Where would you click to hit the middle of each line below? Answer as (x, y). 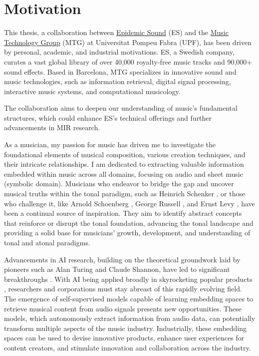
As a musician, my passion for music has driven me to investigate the (110, 144)
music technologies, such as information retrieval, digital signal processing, (118, 81)
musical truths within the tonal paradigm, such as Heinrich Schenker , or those (125, 194)
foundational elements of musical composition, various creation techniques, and (125, 154)
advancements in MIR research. (52, 127)
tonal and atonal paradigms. (47, 242)
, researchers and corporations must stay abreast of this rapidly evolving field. (123, 289)
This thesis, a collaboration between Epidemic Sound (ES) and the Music (116, 32)
